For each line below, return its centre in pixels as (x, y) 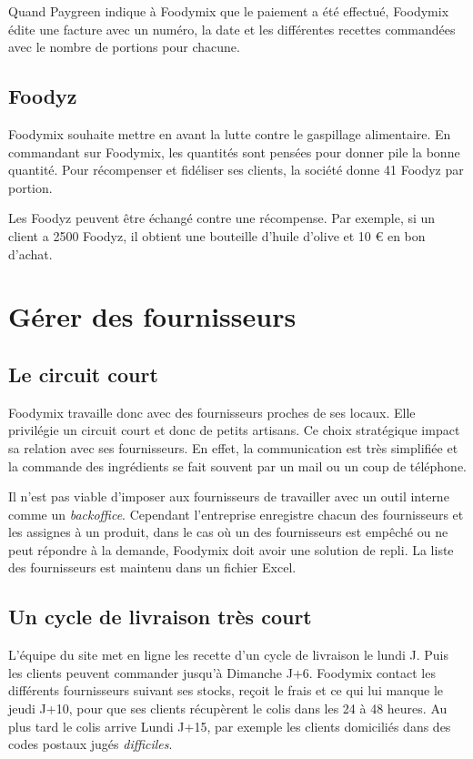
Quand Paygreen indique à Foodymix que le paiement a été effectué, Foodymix (229, 11)
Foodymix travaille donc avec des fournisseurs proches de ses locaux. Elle (212, 412)
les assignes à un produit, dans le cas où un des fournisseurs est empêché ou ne (228, 532)
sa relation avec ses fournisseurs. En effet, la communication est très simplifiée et (233, 447)
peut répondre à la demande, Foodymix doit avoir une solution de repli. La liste (231, 549)
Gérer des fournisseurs (152, 316)
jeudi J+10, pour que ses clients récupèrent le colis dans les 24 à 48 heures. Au (228, 708)
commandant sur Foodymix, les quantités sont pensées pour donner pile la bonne (234, 152)
